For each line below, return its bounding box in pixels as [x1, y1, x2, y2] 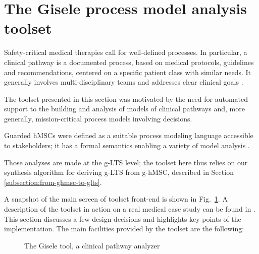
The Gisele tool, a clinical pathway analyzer [24, 240, 160, 250]
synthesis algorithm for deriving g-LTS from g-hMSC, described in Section [4, 167, 234, 177]
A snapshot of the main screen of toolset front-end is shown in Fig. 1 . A [4, 194, 228, 204]
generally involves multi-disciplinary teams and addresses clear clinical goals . [4, 77, 243, 87]
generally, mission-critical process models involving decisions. [4, 113, 192, 123]
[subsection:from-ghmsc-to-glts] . [4, 176, 102, 187]
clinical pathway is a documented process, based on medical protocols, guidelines [4, 56, 254, 67]
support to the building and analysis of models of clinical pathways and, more [4, 103, 245, 114]
